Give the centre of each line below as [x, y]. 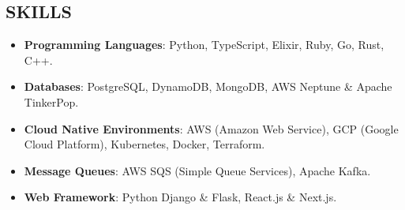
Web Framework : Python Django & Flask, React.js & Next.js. [180, 197]
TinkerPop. [51, 101]
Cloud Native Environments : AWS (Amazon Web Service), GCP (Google [211, 128]
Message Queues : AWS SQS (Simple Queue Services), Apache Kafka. [197, 170]
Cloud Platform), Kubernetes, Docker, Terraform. [144, 144]
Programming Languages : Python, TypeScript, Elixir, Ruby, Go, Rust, [204, 45]
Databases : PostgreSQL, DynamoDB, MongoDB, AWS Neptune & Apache [208, 86]
